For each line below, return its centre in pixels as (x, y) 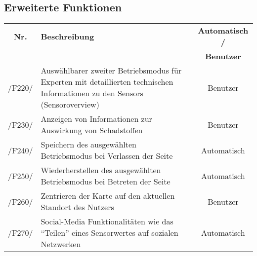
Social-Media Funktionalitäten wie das (107, 221)
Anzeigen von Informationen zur (96, 119)
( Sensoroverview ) (70, 105)
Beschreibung (67, 36)
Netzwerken (61, 244)
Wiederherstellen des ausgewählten (101, 170)
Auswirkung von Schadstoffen (92, 130)
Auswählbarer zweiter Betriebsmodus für (111, 71)
